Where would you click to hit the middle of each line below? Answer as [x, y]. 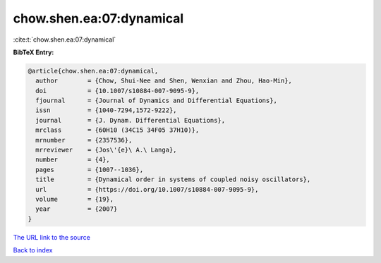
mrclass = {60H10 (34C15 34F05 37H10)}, [117, 130]
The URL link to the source [52, 237]
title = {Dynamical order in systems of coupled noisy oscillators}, [173, 179]
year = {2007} [77, 209]
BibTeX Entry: [34, 52]
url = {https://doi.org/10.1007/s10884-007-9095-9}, [147, 189]
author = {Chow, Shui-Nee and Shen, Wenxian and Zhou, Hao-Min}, [164, 81]
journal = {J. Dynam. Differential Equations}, [131, 120]
